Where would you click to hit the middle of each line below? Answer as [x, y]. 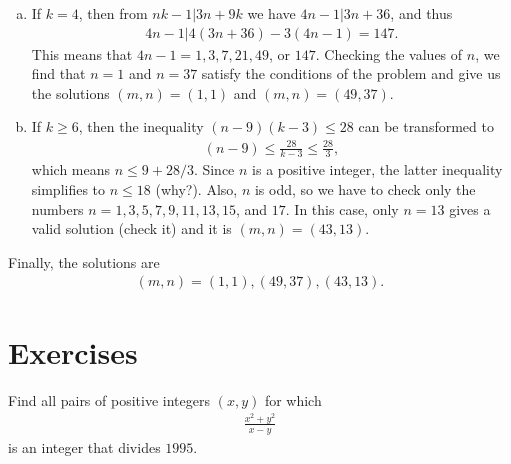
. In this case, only [342, 208]
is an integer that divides [84, 446]
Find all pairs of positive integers [109, 399]
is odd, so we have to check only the [365, 188]
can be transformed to [426, 126]
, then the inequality [141, 126]
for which [293, 399]
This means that [82, 53]
